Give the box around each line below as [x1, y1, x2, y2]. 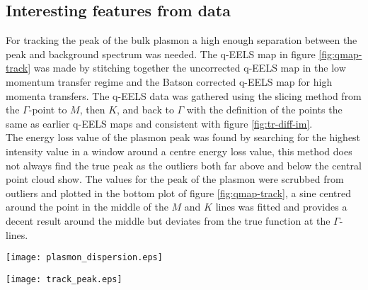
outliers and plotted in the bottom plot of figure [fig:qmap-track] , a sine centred [6, 185, 352, 200]
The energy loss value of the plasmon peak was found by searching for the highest [6, 130, 361, 145]
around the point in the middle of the [6, 199, 168, 214]
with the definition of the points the [186, 102, 343, 117]
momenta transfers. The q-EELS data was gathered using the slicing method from [6, 88, 362, 103]
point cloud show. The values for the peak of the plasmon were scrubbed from [6, 172, 344, 186]
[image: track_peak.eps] [6, 274, 122, 284]
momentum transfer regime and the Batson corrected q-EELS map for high [6, 74, 333, 89]
